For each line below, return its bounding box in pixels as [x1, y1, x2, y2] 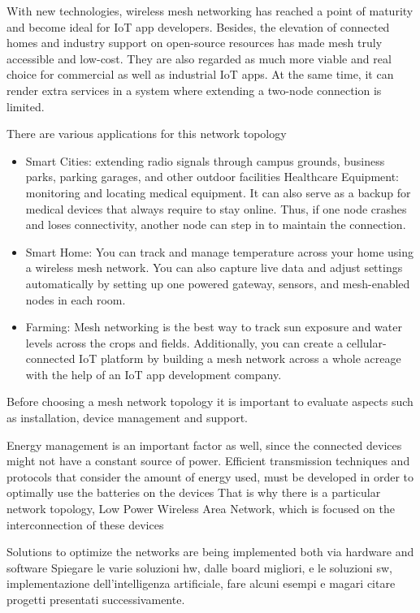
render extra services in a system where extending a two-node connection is [6, 81, 382, 98]
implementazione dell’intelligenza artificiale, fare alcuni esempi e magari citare [6, 575, 396, 592]
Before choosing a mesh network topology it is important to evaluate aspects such [6, 393, 414, 410]
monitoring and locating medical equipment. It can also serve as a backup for [25, 183, 411, 201]
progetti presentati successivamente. [6, 591, 185, 607]
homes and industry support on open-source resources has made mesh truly [6, 34, 383, 51]
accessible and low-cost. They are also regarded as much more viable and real [6, 50, 392, 67]
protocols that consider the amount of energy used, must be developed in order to [6, 468, 414, 485]
